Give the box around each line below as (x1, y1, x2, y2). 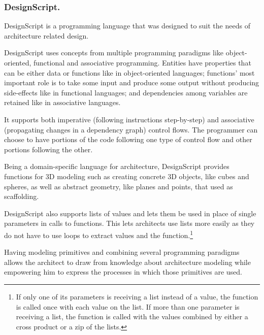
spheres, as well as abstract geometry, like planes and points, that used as (4, 181, 233, 191)
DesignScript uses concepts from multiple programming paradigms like (4, 47, 224, 58)
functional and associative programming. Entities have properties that (33, 57, 251, 68)
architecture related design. (4, 30, 89, 41)
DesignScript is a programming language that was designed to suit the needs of (4, 20, 250, 31)
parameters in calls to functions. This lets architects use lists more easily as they (4, 218, 255, 228)
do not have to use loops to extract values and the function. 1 (4, 228, 193, 240)
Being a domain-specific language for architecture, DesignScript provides (4, 161, 229, 172)
